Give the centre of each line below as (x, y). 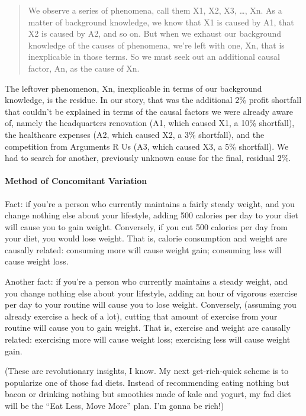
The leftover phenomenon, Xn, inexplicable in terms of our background (133, 88)
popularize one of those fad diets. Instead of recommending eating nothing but (147, 382)
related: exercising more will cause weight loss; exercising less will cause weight (148, 339)
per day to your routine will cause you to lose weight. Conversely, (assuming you (151, 304)
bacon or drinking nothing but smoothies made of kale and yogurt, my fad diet (148, 394)
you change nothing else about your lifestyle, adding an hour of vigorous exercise (151, 293)
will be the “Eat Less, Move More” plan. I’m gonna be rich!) (115, 406)
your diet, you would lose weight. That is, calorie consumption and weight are (146, 238)
